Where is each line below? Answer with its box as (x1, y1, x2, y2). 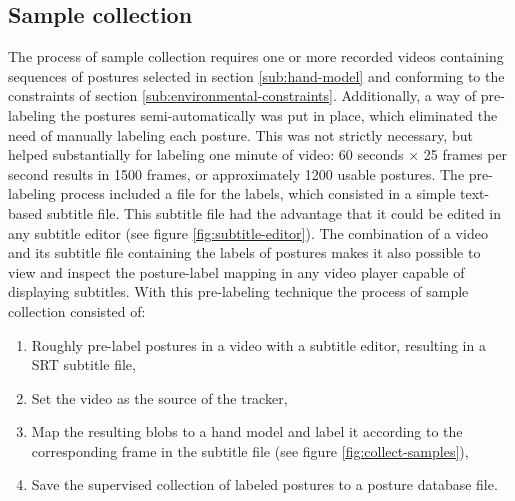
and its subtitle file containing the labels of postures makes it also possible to (8, 242, 481, 263)
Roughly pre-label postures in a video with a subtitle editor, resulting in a (31, 334, 486, 355)
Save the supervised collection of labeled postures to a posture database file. (31, 474, 498, 495)
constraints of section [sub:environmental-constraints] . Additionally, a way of (8, 85, 477, 106)
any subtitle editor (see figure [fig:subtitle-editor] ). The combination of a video (8, 222, 488, 243)
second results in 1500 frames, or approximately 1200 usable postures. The (8, 163, 465, 184)
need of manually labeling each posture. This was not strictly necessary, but (8, 124, 473, 145)
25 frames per (423, 144, 508, 165)
